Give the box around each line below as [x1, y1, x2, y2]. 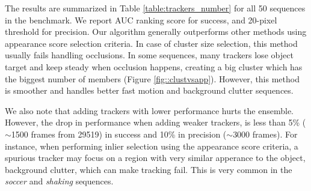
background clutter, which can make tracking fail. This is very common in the [5, 163, 292, 175]
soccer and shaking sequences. [5, 175, 114, 187]
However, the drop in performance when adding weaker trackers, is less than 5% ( [5, 116, 306, 129]
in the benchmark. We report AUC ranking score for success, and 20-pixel [5, 13, 277, 26]
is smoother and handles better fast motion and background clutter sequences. [5, 84, 294, 97]
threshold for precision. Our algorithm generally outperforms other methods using [5, 25, 307, 38]
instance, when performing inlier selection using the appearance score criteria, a [5, 139, 298, 152]
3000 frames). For [233, 127, 298, 140]
